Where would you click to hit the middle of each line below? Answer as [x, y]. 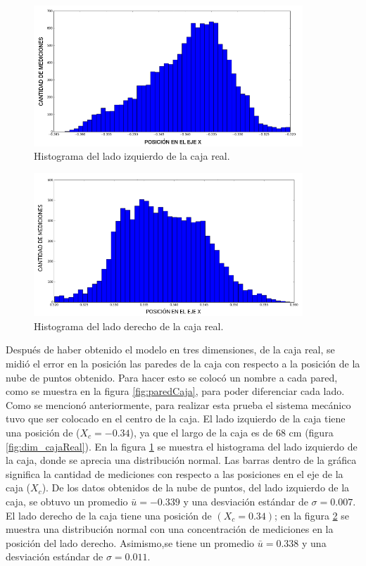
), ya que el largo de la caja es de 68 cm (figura [232, 432]
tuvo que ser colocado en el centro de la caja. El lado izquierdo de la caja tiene [176, 419]
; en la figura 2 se [312, 515]
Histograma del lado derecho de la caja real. [129, 326]
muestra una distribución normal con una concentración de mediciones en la [170, 529]
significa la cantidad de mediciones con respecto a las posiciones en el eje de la [175, 473]
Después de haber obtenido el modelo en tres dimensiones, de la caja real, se [170, 350]
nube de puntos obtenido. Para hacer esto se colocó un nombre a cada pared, [172, 377]
